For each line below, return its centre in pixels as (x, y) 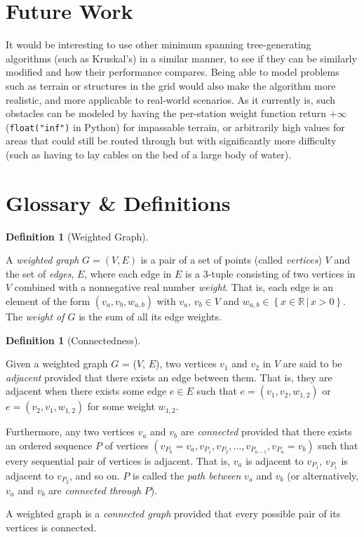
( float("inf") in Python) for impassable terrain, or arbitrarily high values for (175, 127)
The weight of (35, 317)
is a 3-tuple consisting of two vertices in (270, 273)
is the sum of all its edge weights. (150, 317)
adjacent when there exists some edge (86, 391)
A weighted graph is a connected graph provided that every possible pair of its (173, 514)
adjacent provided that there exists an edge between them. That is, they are (169, 377)
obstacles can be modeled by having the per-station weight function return (166, 113)
